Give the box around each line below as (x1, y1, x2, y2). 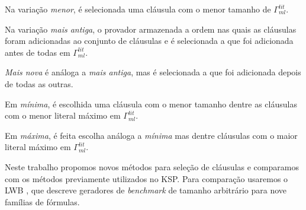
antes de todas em (5, 46, 70, 58)
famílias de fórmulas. (5, 195, 80, 208)
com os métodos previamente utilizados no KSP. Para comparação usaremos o (5, 172, 288, 184)
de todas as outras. (5, 77, 73, 90)
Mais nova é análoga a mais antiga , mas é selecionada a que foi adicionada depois (5, 66, 301, 78)
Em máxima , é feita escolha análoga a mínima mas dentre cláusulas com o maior (5, 129, 298, 141)
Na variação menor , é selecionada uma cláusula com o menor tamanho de (5, 3, 271, 15)
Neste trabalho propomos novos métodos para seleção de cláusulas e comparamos (5, 160, 299, 173)
